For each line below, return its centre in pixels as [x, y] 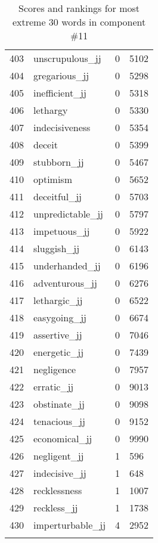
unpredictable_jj [68, 214]
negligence [55, 369]
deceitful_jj [58, 196]
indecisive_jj [60, 473]
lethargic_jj [58, 300]
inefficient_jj [60, 93]
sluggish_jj [57, 248]
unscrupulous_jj [67, 58]
